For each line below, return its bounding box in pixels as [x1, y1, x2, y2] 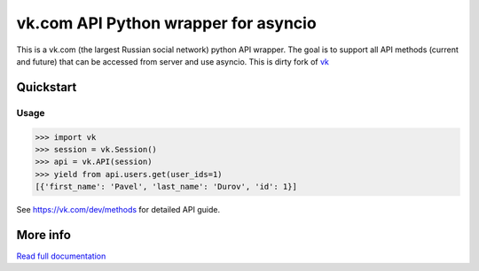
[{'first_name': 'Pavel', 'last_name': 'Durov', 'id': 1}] [35, 182, 297, 192]
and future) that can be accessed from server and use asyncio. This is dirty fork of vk [16, 56, 330, 66]
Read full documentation [16, 251, 106, 261]
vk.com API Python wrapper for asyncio [16, 13, 317, 33]
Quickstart [16, 80, 77, 95]
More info [16, 227, 71, 243]
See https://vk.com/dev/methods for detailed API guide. [16, 205, 221, 215]
